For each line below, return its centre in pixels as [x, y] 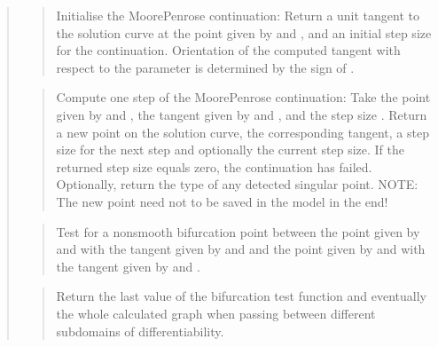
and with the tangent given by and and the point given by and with [241, 249]
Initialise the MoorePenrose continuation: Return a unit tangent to [238, 15]
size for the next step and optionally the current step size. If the [230, 150]
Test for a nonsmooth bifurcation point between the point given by [238, 231]
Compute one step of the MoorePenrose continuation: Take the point [243, 97]
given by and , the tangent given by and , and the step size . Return [242, 114]
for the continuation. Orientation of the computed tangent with [228, 50]
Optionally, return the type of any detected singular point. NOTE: [237, 184]
